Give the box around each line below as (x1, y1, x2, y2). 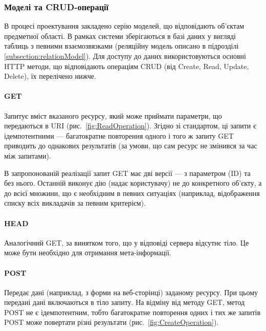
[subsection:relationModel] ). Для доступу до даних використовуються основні (4, 51, 246, 61)
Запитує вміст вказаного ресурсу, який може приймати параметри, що (4, 110, 222, 121)
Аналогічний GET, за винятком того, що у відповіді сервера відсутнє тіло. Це (4, 237, 249, 248)
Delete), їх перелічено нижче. (4, 71, 96, 81)
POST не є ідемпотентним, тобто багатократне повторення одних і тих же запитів (4, 306, 261, 317)
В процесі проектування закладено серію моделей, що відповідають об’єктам (4, 20, 245, 31)
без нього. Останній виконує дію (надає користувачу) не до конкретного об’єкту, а (4, 178, 262, 188)
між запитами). (4, 150, 51, 161)
